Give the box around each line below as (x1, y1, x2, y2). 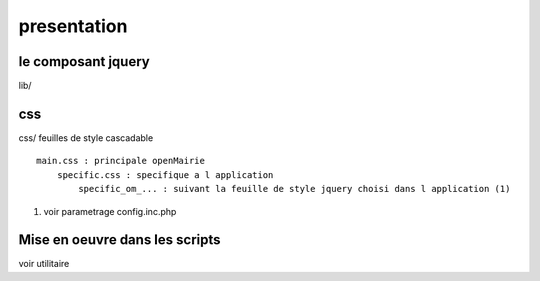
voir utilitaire (18, 258, 70, 270)
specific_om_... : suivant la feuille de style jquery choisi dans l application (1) (78, 183, 511, 195)
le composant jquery (18, 53, 150, 70)
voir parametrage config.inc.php (43, 205, 177, 217)
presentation (18, 15, 128, 37)
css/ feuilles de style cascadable (18, 131, 154, 144)
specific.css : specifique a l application (56, 169, 274, 180)
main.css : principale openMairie (36, 155, 205, 167)
